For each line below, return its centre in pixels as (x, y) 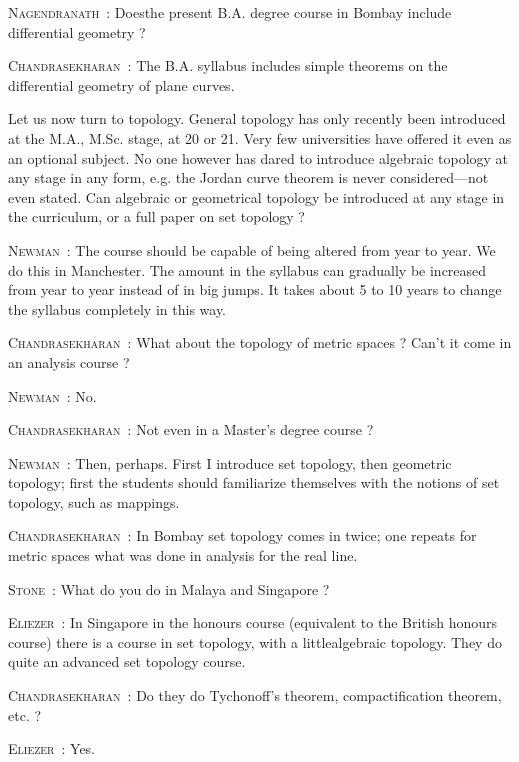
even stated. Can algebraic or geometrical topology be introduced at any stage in (256, 196)
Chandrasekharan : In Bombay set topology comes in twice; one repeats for (242, 535)
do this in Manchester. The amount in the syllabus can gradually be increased (247, 269)
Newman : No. (52, 395)
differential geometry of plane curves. (121, 84)
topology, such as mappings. (94, 501)
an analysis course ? (69, 361)
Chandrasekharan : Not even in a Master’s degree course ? (191, 429)
